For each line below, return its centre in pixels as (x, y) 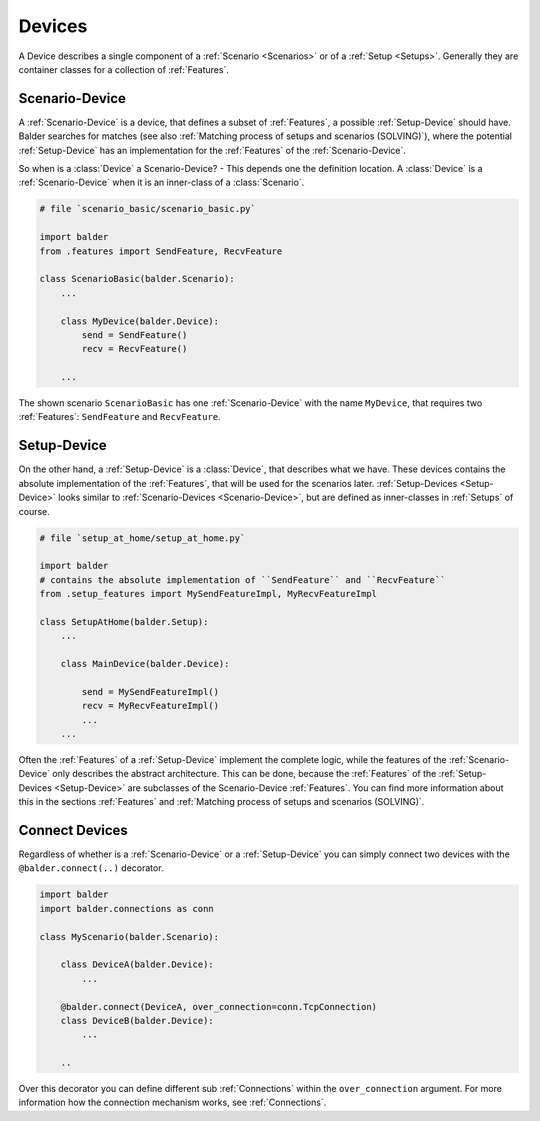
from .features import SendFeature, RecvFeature (161, 251)
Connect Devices (73, 830)
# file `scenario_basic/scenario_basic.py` (148, 209)
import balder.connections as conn (126, 908)
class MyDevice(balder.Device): (140, 321)
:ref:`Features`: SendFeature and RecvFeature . (119, 417)
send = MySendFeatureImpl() (150, 691)
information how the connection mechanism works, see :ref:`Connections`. (172, 1102)
